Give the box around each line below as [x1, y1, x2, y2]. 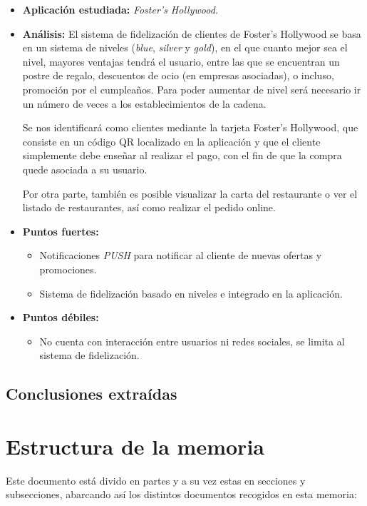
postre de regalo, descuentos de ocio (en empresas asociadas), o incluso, [22, 68, 334, 83]
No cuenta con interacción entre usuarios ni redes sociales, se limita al [39, 333, 345, 348]
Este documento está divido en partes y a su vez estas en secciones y [6, 472, 306, 487]
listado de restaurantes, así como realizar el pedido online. [22, 200, 276, 215]
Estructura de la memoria [6, 431, 264, 460]
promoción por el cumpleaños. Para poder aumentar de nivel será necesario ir [22, 81, 361, 96]
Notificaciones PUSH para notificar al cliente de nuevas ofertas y [39, 248, 322, 263]
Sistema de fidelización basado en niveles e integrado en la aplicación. [39, 285, 343, 300]
